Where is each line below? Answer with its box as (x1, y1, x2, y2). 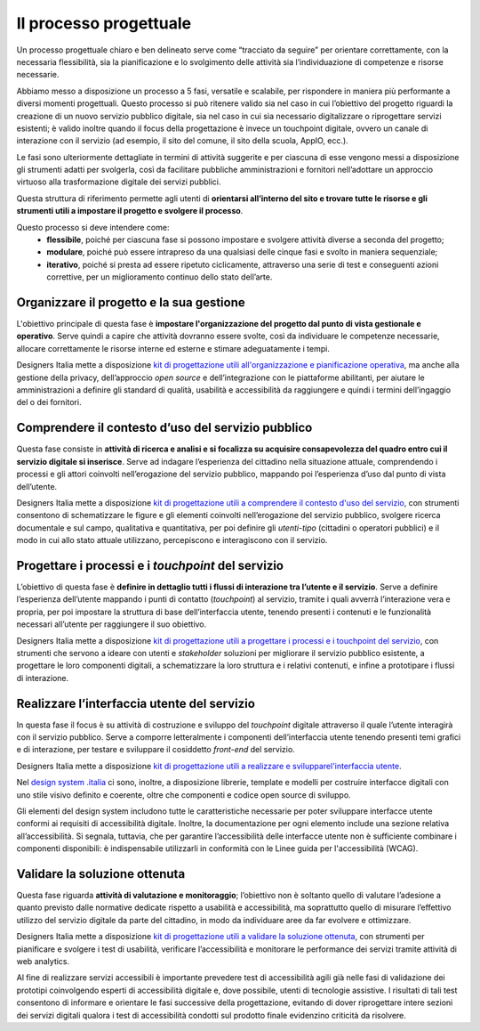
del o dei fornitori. (16, 397, 82, 408)
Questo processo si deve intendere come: (16, 222, 170, 232)
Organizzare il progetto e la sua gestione (16, 295, 246, 310)
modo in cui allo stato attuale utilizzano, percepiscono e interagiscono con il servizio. (16, 535, 328, 546)
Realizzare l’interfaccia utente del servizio (16, 695, 255, 711)
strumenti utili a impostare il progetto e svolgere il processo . (16, 206, 244, 216)
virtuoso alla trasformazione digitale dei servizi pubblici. (16, 176, 221, 187)
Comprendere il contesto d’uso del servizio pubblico (16, 420, 313, 435)
